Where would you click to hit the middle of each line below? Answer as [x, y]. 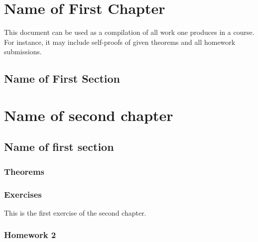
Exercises [23, 194]
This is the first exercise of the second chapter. [75, 212]
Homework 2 [30, 235]
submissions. [23, 52]
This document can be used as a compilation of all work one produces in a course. [129, 32]
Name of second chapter [89, 115]
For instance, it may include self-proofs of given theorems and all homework [120, 42]
